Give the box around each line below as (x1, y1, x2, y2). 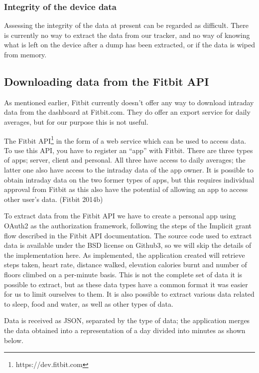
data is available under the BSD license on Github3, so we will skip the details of (4, 240, 252, 250)
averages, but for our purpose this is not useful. (4, 116, 148, 127)
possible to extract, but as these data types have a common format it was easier (4, 279, 248, 289)
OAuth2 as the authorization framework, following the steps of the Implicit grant (4, 220, 252, 230)
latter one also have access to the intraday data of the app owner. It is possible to (4, 165, 254, 175)
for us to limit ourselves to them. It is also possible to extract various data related (4, 289, 255, 299)
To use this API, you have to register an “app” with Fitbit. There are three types (4, 145, 253, 155)
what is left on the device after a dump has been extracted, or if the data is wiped (4, 39, 255, 50)
